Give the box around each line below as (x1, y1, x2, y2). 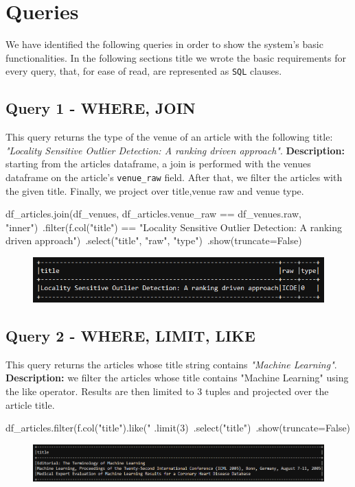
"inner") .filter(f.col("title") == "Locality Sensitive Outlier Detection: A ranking (5, 219, 343, 234)
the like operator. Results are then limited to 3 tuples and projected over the (5, 383, 329, 398)
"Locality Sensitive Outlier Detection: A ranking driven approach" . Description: (5, 143, 345, 157)
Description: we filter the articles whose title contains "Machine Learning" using (5, 370, 349, 385)
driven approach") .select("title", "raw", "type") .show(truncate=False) (5, 233, 302, 248)
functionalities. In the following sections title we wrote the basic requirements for (5, 50, 346, 64)
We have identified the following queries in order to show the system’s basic (5, 37, 323, 51)
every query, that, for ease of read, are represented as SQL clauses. (5, 64, 282, 78)
